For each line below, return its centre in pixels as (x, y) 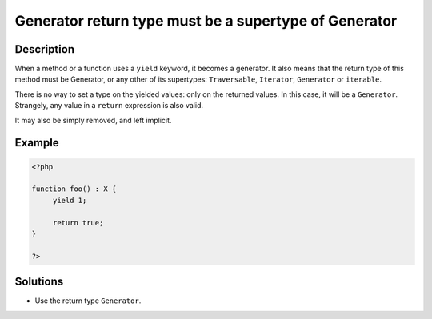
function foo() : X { (74, 189)
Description (45, 49)
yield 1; (70, 200)
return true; (78, 223)
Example (37, 143)
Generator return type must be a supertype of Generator (206, 21)
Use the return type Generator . (88, 301)
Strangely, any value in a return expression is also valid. (109, 106)
